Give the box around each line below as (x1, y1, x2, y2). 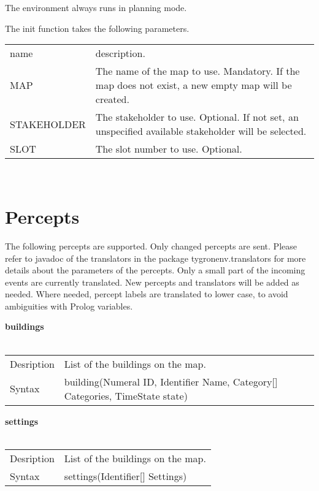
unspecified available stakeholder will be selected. (95, 124, 307, 139)
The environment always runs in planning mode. (5, 1, 187, 13)
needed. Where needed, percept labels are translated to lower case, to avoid (5, 287, 288, 300)
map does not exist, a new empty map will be (95, 78, 292, 93)
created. (95, 92, 129, 107)
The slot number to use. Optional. (95, 142, 242, 156)
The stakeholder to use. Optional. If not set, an (95, 110, 299, 124)
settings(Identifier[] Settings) (64, 468, 187, 483)
